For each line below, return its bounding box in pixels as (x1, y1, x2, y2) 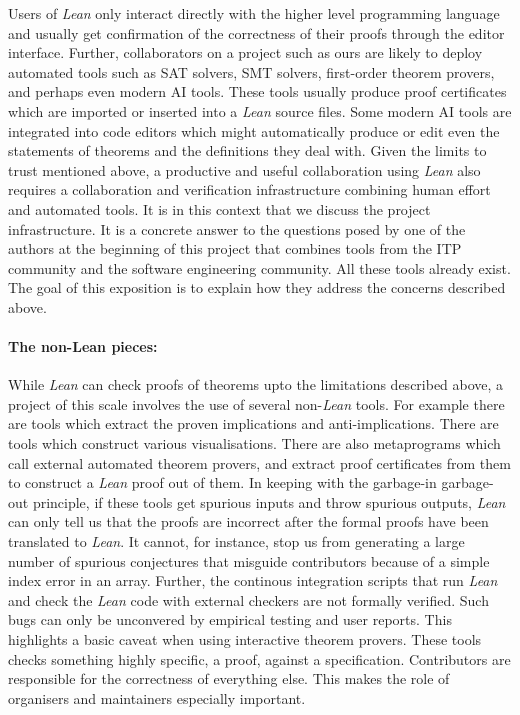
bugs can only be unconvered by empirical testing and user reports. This (8, 609, 452, 630)
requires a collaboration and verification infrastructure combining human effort (8, 179, 491, 200)
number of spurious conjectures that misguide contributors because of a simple (8, 550, 490, 571)
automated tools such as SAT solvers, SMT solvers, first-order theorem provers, (8, 61, 495, 82)
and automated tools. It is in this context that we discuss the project (8, 198, 431, 219)
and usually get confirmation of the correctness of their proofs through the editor (8, 22, 505, 43)
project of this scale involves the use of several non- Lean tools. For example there (8, 393, 505, 414)
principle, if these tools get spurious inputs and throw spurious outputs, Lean (32, 491, 506, 512)
